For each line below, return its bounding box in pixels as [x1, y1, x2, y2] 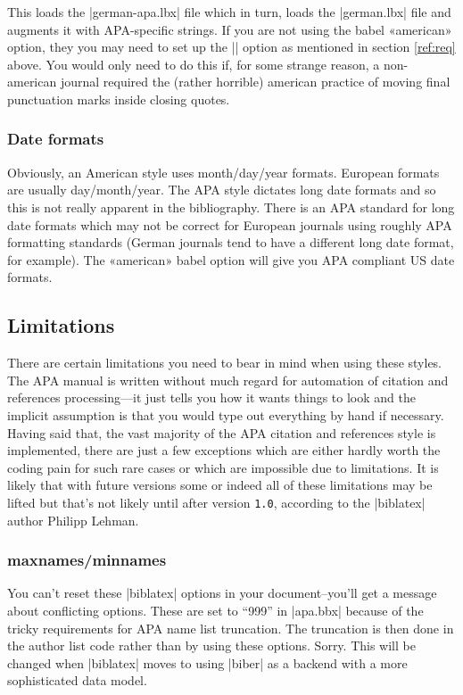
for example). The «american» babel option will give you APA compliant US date [7, 250, 455, 269]
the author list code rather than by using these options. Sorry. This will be [7, 636, 416, 655]
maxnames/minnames [7, 549, 167, 571]
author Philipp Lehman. [7, 510, 139, 529]
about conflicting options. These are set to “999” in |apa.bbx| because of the [7, 600, 424, 619]
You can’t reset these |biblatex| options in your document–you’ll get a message [7, 583, 437, 602]
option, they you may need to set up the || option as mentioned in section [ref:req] [7, 37, 456, 56]
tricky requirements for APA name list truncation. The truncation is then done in [7, 618, 454, 637]
